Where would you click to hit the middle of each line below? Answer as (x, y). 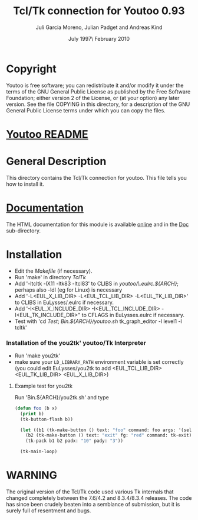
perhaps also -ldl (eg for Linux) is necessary (68, 290)
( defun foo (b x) (36, 408)
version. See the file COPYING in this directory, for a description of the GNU (98, 104)
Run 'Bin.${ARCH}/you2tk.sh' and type (62, 397)
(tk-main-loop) (39, 452)
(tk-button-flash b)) (47, 419)
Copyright (32, 69)
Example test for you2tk (43, 386)
